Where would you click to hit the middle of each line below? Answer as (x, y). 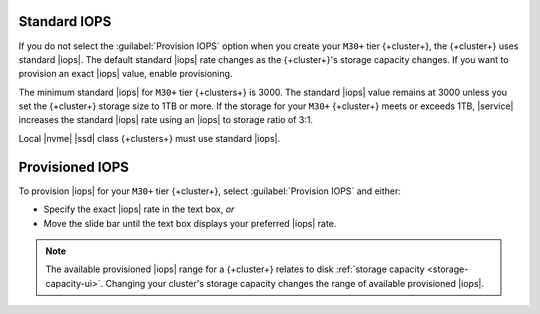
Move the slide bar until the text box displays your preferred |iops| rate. (190, 223)
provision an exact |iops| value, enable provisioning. (125, 74)
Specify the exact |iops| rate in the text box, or (139, 209)
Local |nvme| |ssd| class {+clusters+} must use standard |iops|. (149, 138)
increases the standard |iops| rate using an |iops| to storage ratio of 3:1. (166, 120)
